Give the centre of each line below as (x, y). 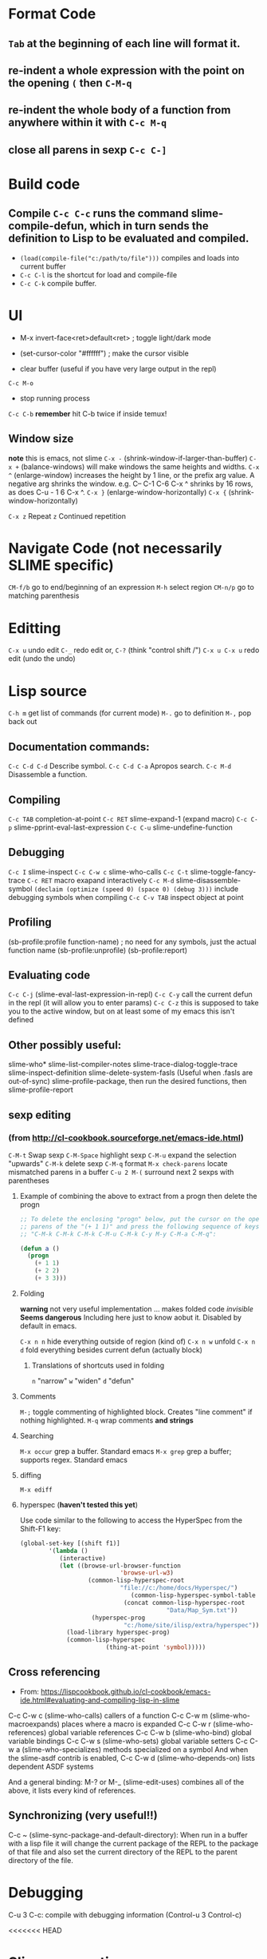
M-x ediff (36, 1490)
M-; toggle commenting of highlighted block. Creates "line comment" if (136, 1412)
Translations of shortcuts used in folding (98, 1365)
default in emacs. (48, 1326)
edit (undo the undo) (42, 659)
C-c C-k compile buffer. (58, 283)
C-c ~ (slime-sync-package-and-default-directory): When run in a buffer (128, 1834)
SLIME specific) (61, 565)
